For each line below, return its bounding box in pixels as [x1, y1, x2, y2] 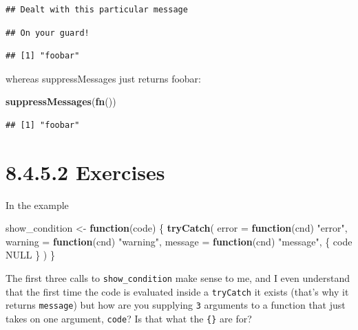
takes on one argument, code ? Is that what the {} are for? [6, 311, 252, 326]
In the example [6, 197, 69, 212]
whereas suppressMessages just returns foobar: [6, 71, 201, 85]
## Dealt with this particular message [6, 5, 188, 14]
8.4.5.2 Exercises [6, 157, 165, 186]
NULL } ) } [6, 247, 55, 262]
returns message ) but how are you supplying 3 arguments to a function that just [6, 298, 346, 312]
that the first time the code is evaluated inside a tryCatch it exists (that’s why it [6, 284, 349, 298]
